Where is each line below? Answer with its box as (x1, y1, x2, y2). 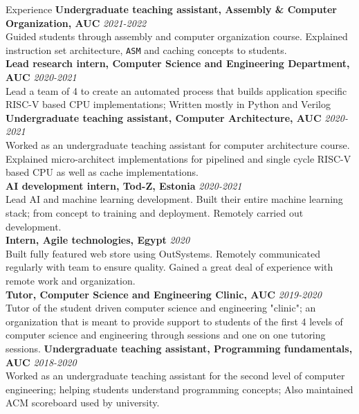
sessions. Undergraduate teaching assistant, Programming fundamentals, (6, 341, 353, 355)
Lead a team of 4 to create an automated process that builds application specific (6, 83, 347, 98)
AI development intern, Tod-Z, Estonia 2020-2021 (6, 178, 242, 192)
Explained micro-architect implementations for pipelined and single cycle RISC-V (6, 151, 351, 165)
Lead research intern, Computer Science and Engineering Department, (6, 56, 350, 71)
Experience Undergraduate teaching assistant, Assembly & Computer (6, 2, 337, 16)
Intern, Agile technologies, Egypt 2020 (6, 233, 190, 247)
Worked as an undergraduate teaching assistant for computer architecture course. (6, 138, 350, 152)
